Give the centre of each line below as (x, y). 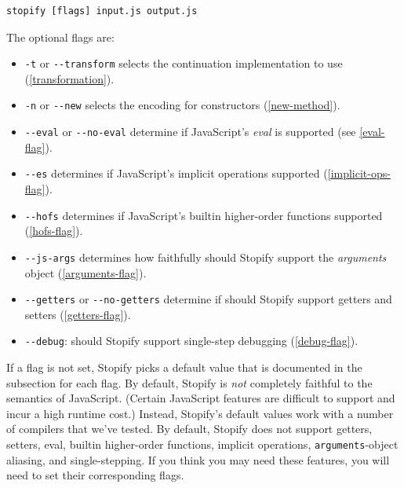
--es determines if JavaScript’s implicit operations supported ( (176, 173)
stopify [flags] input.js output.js (102, 11)
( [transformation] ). (69, 78)
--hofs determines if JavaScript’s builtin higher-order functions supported (204, 215)
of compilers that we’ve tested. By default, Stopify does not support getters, (189, 429)
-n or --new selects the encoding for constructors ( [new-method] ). (182, 105)
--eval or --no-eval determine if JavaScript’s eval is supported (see (190, 132)
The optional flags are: (60, 37)
